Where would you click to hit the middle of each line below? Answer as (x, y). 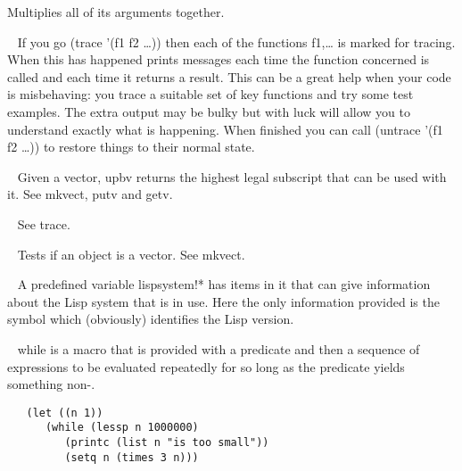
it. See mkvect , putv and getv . (90, 194)
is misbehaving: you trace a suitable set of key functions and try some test (210, 94)
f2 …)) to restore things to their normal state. (131, 147)
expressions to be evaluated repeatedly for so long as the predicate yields (206, 366)
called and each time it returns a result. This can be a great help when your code (229, 76)
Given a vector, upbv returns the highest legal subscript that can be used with (232, 176)
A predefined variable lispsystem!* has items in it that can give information (224, 284)
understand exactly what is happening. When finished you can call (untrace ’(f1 (225, 129)
